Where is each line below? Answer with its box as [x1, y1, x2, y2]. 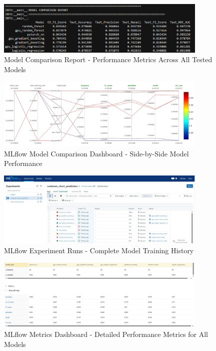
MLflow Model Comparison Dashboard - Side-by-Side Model [4, 148, 189, 158]
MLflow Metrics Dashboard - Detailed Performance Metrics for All [4, 329, 208, 339]
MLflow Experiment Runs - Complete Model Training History [4, 245, 194, 255]
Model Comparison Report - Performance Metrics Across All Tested [4, 54, 212, 65]
